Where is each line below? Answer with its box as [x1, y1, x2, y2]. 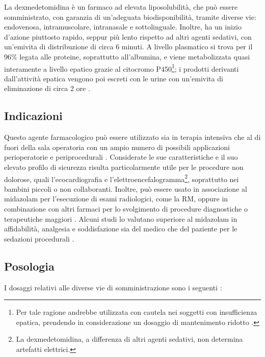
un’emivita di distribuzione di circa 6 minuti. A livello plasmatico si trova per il [4, 41, 253, 52]
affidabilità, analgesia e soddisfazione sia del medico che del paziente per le [4, 223, 237, 234]
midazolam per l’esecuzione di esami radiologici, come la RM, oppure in [4, 193, 228, 204]
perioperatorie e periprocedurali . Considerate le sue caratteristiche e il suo [4, 152, 238, 162]
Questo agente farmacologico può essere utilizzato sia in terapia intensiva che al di [4, 132, 261, 142]
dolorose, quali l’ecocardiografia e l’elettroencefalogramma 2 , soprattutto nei [4, 172, 239, 184]
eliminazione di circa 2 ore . [4, 83, 90, 94]
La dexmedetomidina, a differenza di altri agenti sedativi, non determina [16, 334, 243, 344]
